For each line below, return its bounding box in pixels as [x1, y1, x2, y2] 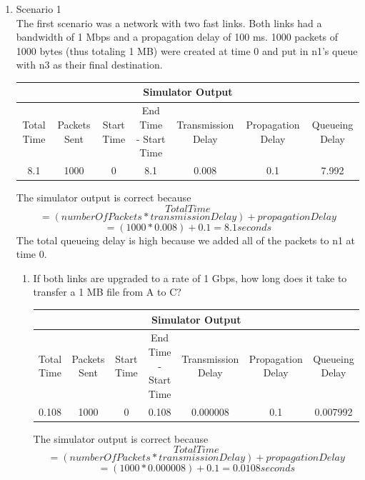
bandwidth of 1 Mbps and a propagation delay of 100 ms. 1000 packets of [16, 29, 339, 44]
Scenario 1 [16, 1, 61, 16]
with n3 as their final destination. [16, 57, 163, 72]
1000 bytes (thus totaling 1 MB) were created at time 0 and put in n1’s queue [16, 43, 358, 58]
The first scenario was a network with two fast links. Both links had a [16, 15, 322, 30]
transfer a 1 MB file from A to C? [33, 284, 181, 299]
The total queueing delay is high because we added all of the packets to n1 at [16, 232, 356, 247]
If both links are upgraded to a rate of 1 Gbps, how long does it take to [33, 270, 347, 285]
